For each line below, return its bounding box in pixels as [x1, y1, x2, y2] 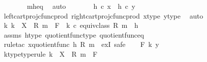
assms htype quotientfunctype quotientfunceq [3, 29, 144, 40]
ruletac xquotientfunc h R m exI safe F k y [3, 39, 159, 49]
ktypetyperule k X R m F [3, 48, 98, 59]
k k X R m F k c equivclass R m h [3, 20, 138, 30]
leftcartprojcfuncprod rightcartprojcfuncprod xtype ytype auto [3, 10, 204, 21]
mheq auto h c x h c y [27, 1, 136, 11]
